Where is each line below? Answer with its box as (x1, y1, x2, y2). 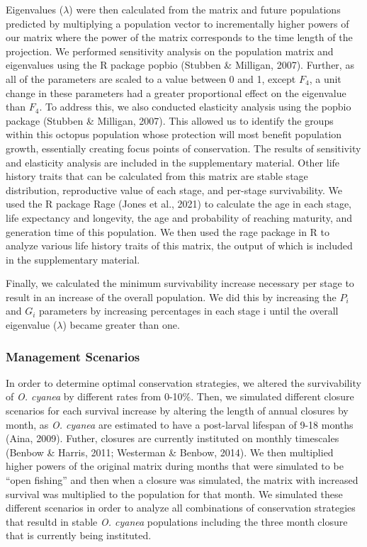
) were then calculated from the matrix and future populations (69, 2, 341, 16)
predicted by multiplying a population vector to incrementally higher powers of (6, 16, 349, 30)
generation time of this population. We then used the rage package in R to (6, 224, 329, 239)
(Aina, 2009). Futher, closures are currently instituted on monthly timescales (6, 431, 339, 446)
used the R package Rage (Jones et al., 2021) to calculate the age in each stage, (6, 196, 351, 211)
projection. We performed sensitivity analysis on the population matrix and (6, 43, 334, 58)
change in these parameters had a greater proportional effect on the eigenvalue (6, 85, 346, 100)
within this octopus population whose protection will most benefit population (6, 127, 342, 142)
